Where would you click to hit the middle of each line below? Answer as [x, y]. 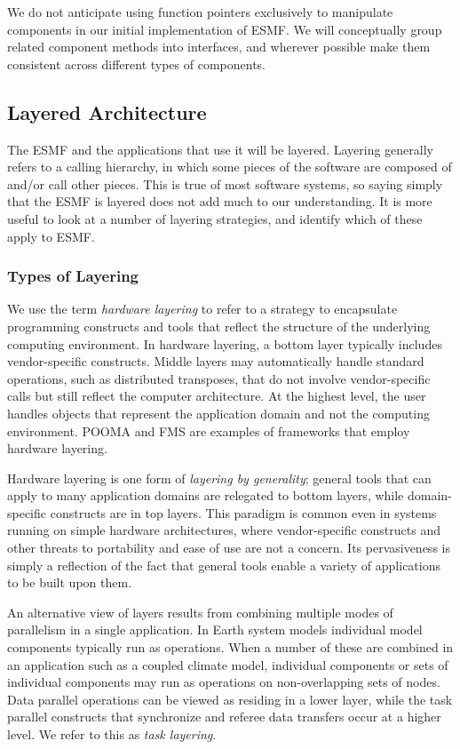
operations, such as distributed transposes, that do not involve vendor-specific [219, 378]
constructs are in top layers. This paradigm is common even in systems [243, 512]
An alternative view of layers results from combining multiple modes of [200, 612]
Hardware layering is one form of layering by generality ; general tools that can [219, 478]
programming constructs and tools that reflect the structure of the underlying [219, 326]
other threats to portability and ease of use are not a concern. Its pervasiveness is [229, 548]
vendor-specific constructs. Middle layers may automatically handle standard [216, 361]
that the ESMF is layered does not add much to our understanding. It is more [220, 201]
